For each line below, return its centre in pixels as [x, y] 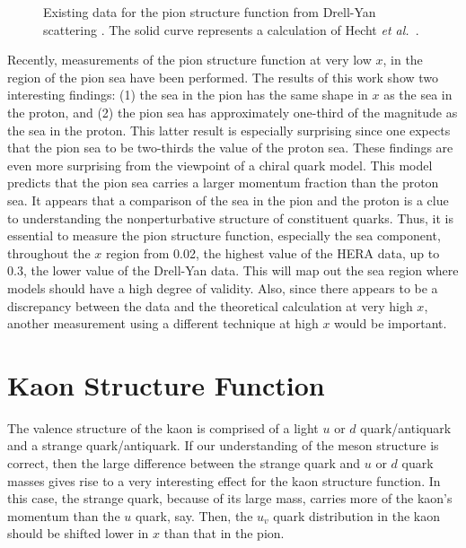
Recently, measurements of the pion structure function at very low [189, 60]
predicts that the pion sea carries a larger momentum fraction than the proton [223, 183]
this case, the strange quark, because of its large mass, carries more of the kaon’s [230, 498]
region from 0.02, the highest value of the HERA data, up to [273, 252]
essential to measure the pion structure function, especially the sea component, [224, 235]
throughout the [49, 252]
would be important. [391, 323]
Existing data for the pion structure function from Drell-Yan [210, 12]
